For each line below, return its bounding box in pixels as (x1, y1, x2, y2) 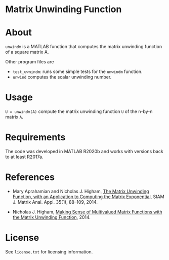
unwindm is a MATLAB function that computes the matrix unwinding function (5, 44, 162, 50)
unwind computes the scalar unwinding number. (12, 74, 112, 80)
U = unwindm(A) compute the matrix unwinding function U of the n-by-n (5, 108, 153, 115)
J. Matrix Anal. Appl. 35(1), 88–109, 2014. (12, 199, 98, 205)
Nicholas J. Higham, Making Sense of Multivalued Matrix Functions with (12, 209, 162, 215)
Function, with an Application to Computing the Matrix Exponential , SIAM (12, 194, 164, 200)
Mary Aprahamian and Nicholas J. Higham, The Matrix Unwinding (12, 188, 149, 194)
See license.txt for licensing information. (5, 248, 93, 254)
